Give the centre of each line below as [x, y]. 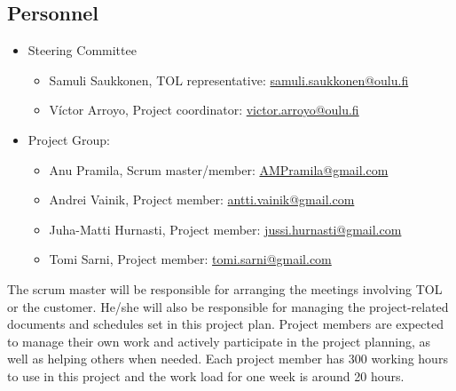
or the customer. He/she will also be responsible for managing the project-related [228, 306]
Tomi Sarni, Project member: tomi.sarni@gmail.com [190, 259]
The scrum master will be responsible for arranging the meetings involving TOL [225, 288]
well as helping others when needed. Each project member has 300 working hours [228, 359]
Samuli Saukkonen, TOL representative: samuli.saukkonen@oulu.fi [229, 80]
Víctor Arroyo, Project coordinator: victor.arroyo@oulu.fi [204, 110]
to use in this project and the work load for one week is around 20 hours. [206, 375]
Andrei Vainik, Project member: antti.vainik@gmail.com [202, 199]
